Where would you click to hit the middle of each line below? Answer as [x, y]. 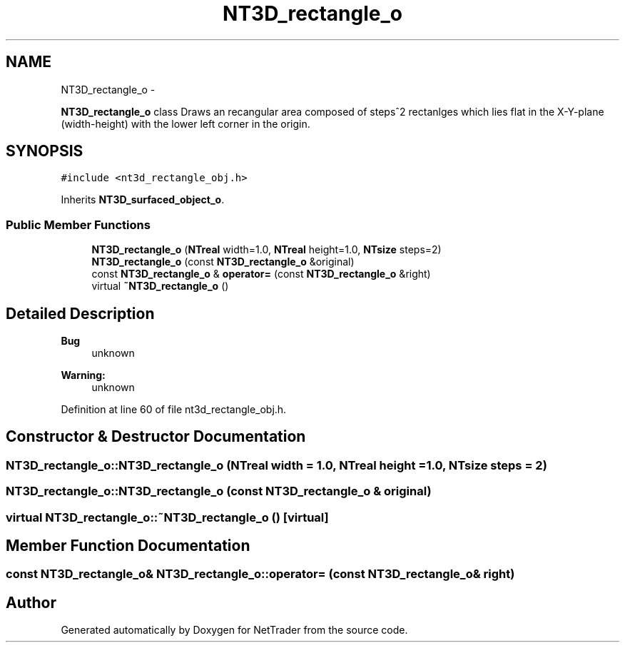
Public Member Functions [78, 224]
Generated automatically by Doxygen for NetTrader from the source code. [234, 630]
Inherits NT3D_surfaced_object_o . [143, 200]
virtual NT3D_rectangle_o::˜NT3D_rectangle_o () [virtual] [167, 517]
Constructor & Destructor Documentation [156, 437]
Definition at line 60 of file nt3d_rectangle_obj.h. [174, 410]
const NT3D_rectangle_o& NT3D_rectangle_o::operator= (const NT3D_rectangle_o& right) [260, 574]
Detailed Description [80, 313]
